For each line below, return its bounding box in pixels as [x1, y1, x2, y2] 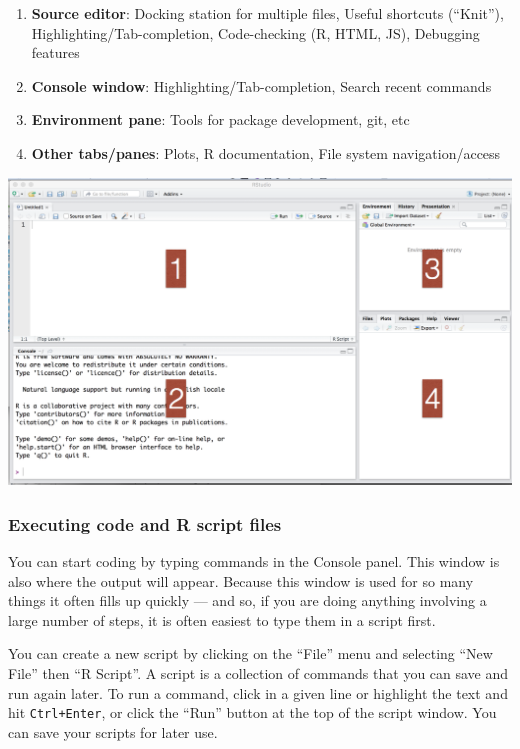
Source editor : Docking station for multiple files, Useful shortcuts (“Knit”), [31, 3, 504, 23]
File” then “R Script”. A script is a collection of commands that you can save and [8, 662, 509, 683]
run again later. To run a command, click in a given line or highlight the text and [8, 682, 508, 703]
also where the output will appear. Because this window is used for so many [8, 570, 474, 591]
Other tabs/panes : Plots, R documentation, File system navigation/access [31, 142, 501, 163]
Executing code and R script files [8, 511, 282, 536]
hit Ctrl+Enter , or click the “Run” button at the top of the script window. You [8, 702, 497, 723]
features [31, 42, 80, 63]
